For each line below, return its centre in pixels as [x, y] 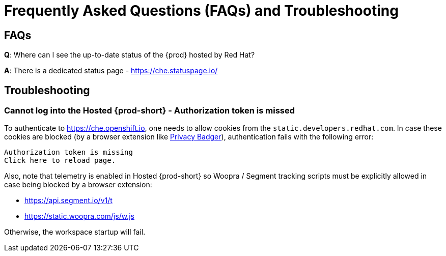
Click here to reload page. [60, 161]
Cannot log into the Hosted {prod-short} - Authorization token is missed [150, 111]
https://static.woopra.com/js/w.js [79, 216]
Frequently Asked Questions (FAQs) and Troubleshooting [201, 11]
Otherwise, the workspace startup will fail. [75, 232]
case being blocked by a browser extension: [78, 185]
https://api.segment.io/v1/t [68, 201]
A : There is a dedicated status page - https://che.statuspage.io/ [111, 71]
